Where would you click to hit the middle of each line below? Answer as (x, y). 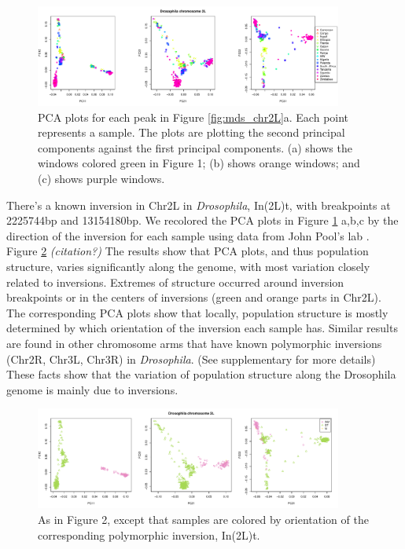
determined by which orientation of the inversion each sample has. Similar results (202, 328)
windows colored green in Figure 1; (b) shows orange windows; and (199, 163)
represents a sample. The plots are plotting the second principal (191, 132)
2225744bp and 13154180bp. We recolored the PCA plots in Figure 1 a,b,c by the (202, 220)
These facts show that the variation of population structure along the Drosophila (201, 374)
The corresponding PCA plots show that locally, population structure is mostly (197, 312)
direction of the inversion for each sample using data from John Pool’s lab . (188, 235)
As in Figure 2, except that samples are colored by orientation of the (203, 519)
